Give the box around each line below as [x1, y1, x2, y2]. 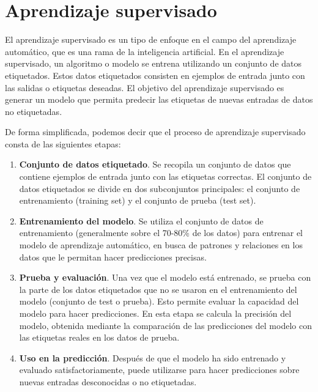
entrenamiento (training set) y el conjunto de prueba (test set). [19, 194, 256, 207]
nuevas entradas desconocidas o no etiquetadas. [19, 375, 197, 388]
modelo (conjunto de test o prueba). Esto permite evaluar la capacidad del [19, 295, 299, 308]
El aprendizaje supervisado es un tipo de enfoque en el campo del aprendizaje [5, 33, 297, 46]
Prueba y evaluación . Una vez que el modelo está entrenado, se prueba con [19, 271, 311, 284]
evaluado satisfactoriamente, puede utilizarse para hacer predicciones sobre [19, 363, 300, 376]
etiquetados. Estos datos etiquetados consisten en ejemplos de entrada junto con [5, 68, 305, 81]
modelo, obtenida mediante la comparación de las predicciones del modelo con [19, 319, 312, 331]
